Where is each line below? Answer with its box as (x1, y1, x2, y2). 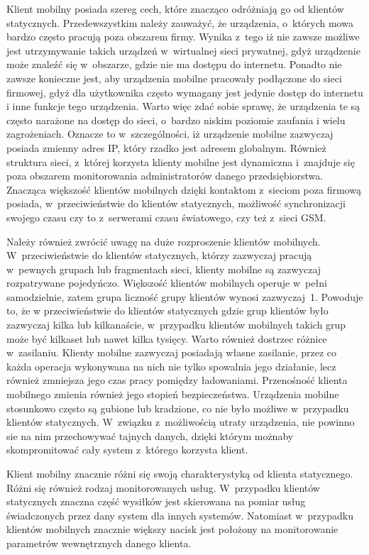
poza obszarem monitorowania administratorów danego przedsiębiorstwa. (6, 168, 324, 183)
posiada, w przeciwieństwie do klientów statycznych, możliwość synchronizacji (6, 196, 346, 211)
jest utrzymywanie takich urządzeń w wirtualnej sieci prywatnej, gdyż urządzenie (6, 43, 360, 57)
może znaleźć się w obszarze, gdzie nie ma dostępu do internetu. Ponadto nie (6, 57, 342, 72)
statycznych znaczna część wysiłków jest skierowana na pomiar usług (6, 494, 306, 509)
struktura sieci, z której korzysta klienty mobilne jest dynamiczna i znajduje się (6, 154, 355, 169)
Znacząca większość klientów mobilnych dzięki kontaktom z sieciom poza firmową (6, 182, 361, 197)
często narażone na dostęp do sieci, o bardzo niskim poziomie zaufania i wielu (6, 112, 346, 127)
